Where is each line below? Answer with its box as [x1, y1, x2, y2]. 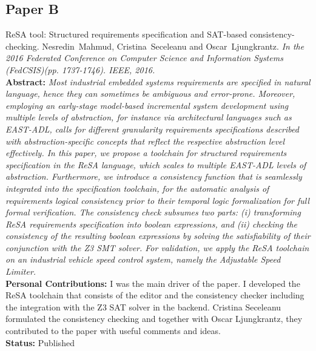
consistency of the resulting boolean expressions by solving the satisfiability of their [5, 229, 311, 242]
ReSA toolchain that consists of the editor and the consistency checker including [5, 289, 304, 301]
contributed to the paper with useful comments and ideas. [5, 324, 221, 337]
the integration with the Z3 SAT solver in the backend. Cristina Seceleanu [5, 300, 281, 313]
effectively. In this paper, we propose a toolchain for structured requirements [5, 146, 287, 159]
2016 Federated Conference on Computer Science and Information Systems [5, 51, 283, 64]
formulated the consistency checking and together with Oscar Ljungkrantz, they [5, 312, 303, 325]
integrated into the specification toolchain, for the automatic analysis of [5, 182, 269, 194]
